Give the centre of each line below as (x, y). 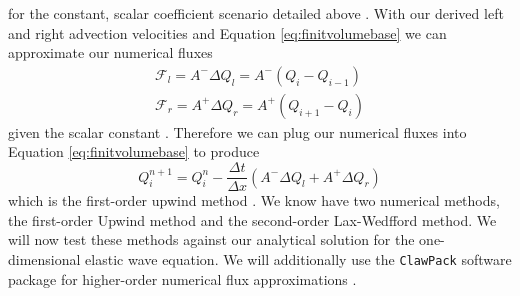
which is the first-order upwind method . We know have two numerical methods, (254, 200)
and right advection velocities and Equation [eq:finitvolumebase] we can (227, 32)
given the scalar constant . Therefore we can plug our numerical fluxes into (237, 131)
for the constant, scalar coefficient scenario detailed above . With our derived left (256, 13)
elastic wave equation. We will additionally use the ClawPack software (298, 258)
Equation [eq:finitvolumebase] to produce (134, 151)
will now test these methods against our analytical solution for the (211, 239)
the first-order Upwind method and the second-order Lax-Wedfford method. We (252, 219)
